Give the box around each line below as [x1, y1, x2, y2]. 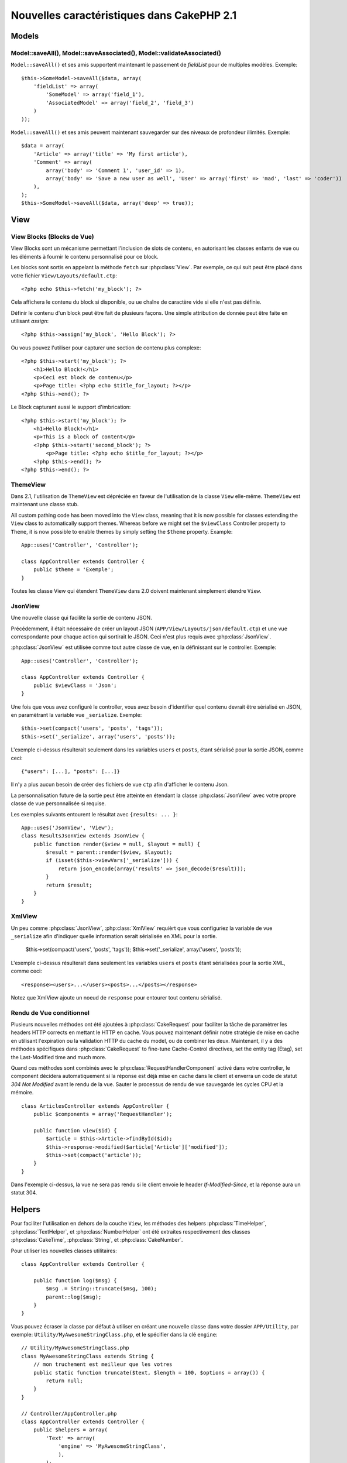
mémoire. [11, 1089, 34, 1096]
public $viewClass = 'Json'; [33, 682, 117, 689]
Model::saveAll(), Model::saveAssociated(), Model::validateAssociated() [11, 49, 222, 57]
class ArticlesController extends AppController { [21, 1103, 170, 1109]
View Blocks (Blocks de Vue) [11, 232, 95, 241]
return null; [46, 1378, 83, 1384]
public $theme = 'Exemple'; [33, 566, 114, 573]
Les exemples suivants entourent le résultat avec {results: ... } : [11, 811, 178, 818]
